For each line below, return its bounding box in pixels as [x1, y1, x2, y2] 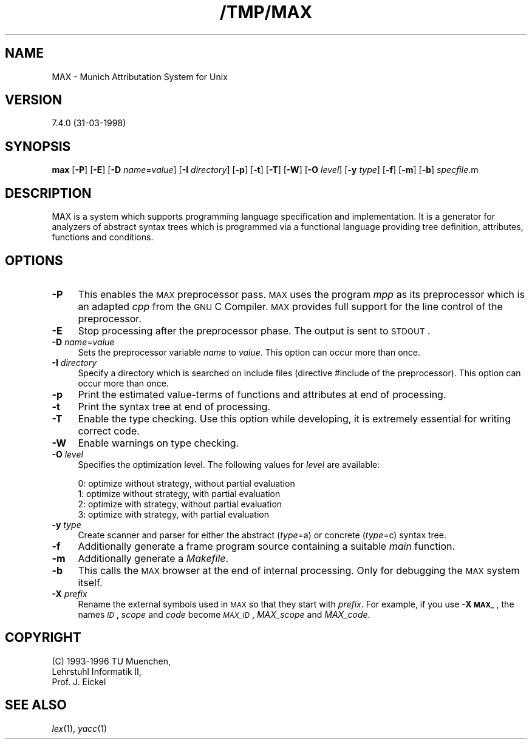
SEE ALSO [5, 697, 67, 713]
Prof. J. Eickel [52, 676, 106, 687]
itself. [78, 576, 103, 589]
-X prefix [52, 588, 87, 599]
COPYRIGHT [5, 630, 81, 646]
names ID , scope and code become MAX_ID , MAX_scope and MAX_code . [78, 609, 370, 620]
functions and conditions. [52, 232, 154, 243]
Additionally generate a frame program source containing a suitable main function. [78, 539, 455, 552]
